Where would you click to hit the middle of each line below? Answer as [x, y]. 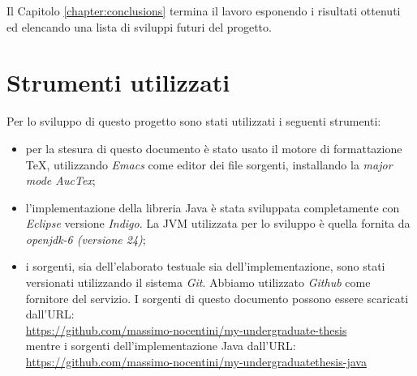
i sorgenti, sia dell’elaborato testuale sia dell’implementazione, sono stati [205, 266]
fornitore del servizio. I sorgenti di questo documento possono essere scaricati [217, 298]
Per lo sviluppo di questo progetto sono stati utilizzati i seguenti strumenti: [194, 121]
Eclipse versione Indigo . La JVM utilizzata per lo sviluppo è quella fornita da [218, 223]
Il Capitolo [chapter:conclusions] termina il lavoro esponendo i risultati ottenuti [204, 11]
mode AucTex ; [60, 180]
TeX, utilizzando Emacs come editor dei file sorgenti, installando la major [209, 164]
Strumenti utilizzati [118, 82]
